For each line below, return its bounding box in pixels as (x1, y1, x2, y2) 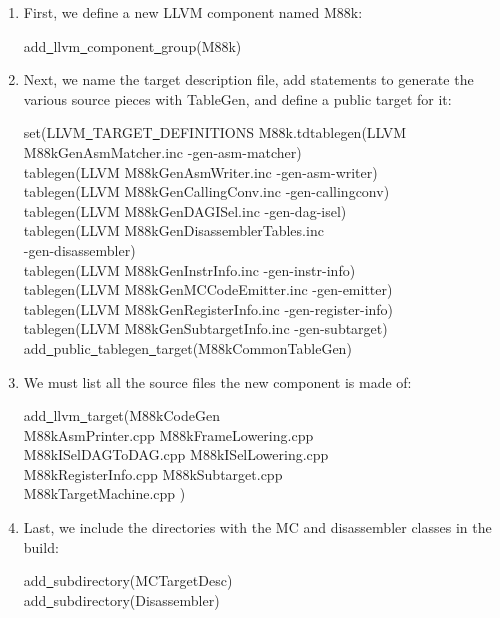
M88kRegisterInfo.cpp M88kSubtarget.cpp (23, 463, 283, 484)
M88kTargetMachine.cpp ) (23, 483, 186, 504)
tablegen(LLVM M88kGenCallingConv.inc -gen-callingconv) (23, 181, 390, 202)
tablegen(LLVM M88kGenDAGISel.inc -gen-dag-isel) (23, 200, 347, 221)
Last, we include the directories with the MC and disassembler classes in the (23, 517, 492, 538)
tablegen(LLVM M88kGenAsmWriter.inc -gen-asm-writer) (23, 161, 378, 182)
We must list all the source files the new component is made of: (23, 371, 412, 392)
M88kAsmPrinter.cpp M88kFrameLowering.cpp (23, 424, 314, 445)
